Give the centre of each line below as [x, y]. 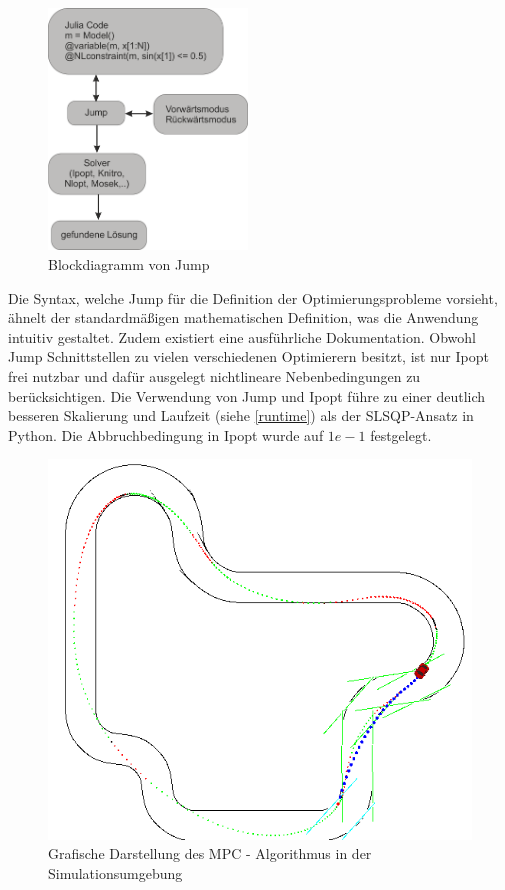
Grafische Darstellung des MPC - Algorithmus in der [210, 853]
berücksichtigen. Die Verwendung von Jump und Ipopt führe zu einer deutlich [247, 395]
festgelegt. [401, 434]
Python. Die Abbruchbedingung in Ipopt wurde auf [166, 434]
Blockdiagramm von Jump [129, 263]
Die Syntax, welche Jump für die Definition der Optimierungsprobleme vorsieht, [253, 297]
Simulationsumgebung [115, 872]
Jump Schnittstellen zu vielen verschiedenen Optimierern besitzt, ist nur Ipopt [248, 356]
